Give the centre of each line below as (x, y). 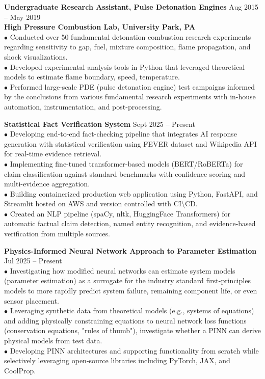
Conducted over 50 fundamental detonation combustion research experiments (130, 36)
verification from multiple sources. (57, 234)
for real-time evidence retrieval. (53, 154)
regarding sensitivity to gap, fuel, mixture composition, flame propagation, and (127, 47)
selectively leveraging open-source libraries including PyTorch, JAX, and (117, 360)
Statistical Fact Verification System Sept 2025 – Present (100, 124)
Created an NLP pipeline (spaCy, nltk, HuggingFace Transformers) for (120, 213)
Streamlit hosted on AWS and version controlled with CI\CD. (101, 204)
